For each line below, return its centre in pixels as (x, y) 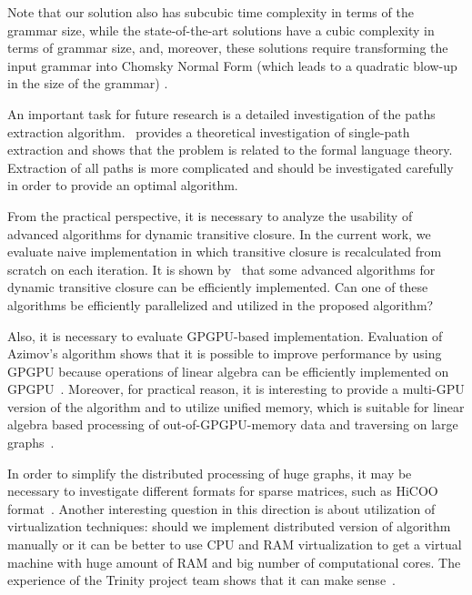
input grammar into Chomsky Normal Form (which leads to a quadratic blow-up (232, 65)
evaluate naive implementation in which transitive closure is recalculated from (225, 252)
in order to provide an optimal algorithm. (123, 185)
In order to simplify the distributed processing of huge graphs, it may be (210, 473)
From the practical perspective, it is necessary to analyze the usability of (210, 215)
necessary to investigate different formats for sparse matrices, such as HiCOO (223, 491)
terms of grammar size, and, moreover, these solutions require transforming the (228, 48)
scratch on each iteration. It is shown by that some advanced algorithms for (221, 269)
